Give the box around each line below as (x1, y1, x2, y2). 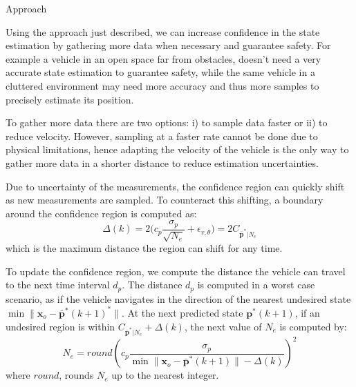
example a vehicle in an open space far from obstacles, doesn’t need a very (6, 51, 321, 66)
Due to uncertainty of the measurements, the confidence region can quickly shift (6, 179, 345, 193)
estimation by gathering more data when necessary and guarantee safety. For (6, 38, 331, 52)
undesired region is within (6, 319, 115, 333)
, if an (294, 305, 320, 319)
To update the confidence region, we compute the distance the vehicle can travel (6, 264, 346, 278)
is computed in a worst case (197, 277, 315, 292)
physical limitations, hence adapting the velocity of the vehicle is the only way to (6, 142, 349, 157)
